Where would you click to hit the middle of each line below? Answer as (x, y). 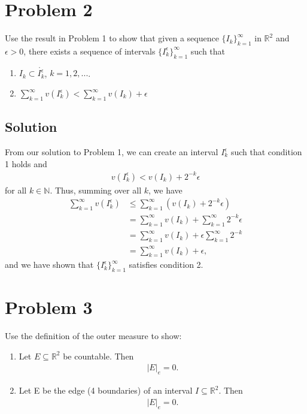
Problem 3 (49, 307)
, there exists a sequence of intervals (89, 51)
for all (16, 190)
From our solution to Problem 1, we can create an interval (112, 152)
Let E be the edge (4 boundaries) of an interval (106, 390)
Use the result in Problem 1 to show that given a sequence (112, 38)
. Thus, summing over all (96, 190)
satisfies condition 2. (166, 265)
